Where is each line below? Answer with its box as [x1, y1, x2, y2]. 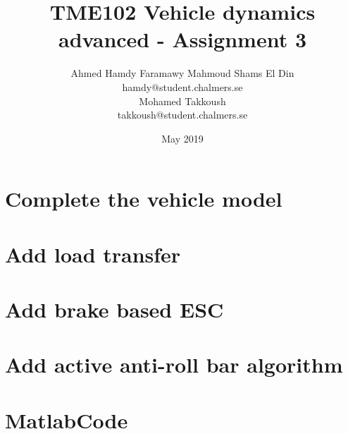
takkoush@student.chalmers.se [117, 107, 248, 122]
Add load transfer [5, 239, 181, 268]
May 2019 [161, 131, 204, 145]
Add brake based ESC [5, 295, 224, 324]
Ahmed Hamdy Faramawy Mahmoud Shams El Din [70, 66, 294, 80]
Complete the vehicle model [5, 184, 282, 213]
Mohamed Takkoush [139, 93, 226, 108]
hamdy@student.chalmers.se [122, 79, 243, 94]
